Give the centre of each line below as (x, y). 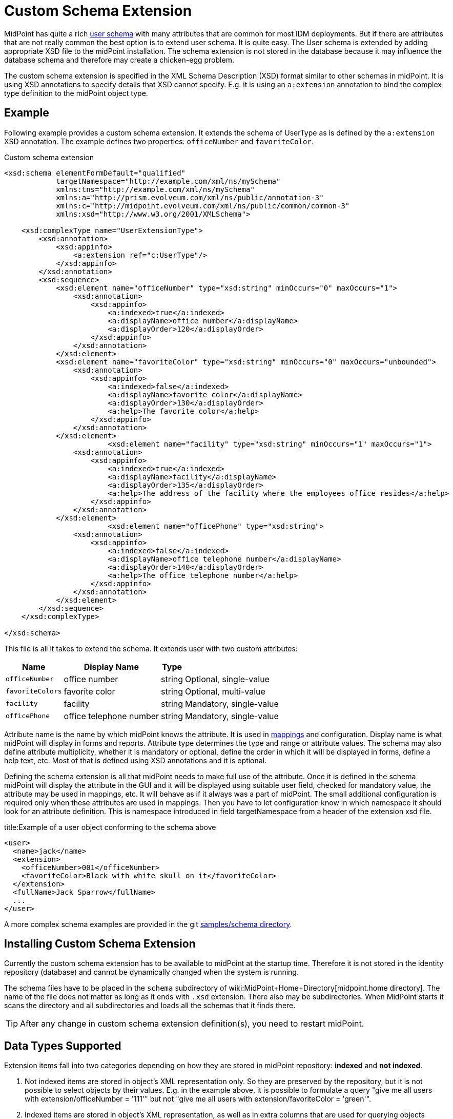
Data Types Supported (63, 1046)
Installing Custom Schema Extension (100, 944)
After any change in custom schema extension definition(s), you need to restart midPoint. (192, 1024)
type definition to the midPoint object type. (76, 93)
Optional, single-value (227, 679)
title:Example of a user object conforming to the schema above (110, 827)
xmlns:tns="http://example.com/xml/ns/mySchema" (155, 189)
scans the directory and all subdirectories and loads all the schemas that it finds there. (150, 1006)
